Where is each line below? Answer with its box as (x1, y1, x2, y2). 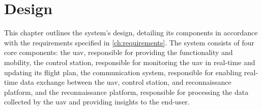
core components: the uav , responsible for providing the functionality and (4, 47, 233, 58)
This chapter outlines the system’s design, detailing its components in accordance (4, 27, 258, 38)
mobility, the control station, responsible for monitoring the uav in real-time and (4, 57, 255, 67)
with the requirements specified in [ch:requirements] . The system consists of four (4, 37, 254, 47)
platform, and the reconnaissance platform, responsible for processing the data (4, 86, 249, 97)
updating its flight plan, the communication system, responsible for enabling (4, 67, 242, 77)
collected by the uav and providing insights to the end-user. (4, 96, 190, 107)
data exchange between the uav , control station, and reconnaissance (20, 77, 231, 87)
